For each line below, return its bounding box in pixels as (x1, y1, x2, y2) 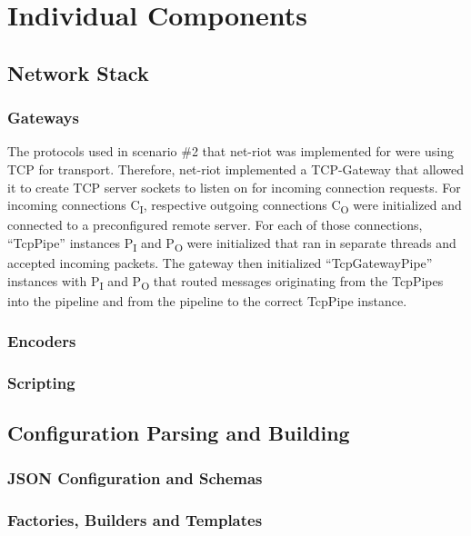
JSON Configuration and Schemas (7, 466, 263, 489)
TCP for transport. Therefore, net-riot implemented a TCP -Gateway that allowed (7, 159, 465, 178)
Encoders (7, 330, 76, 352)
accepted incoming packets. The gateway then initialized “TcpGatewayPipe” (7, 253, 433, 272)
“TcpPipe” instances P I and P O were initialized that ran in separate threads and (7, 233, 456, 254)
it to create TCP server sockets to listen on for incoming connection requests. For (7, 177, 461, 196)
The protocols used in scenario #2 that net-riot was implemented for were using (7, 142, 454, 161)
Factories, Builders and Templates (7, 508, 263, 531)
